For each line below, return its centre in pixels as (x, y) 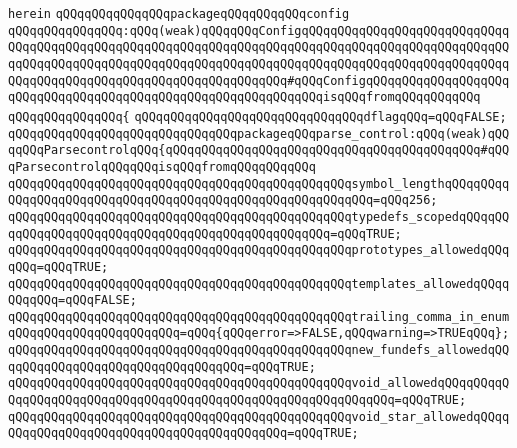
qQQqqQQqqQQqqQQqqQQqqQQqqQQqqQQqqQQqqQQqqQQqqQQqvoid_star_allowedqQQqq (259, 416)
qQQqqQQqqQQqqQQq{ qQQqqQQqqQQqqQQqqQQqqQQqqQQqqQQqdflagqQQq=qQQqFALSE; (257, 116)
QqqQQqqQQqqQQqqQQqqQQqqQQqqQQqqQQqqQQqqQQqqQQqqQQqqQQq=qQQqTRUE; (237, 400)
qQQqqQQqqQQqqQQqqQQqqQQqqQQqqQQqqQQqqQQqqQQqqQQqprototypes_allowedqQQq (259, 250)
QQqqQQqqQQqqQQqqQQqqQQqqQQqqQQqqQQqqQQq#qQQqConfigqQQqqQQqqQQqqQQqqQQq (259, 80)
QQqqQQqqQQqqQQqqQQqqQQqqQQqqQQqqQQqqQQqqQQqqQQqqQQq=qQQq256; (223, 200)
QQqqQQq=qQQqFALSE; (72, 300)
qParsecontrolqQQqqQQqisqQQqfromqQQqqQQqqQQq (162, 166)
